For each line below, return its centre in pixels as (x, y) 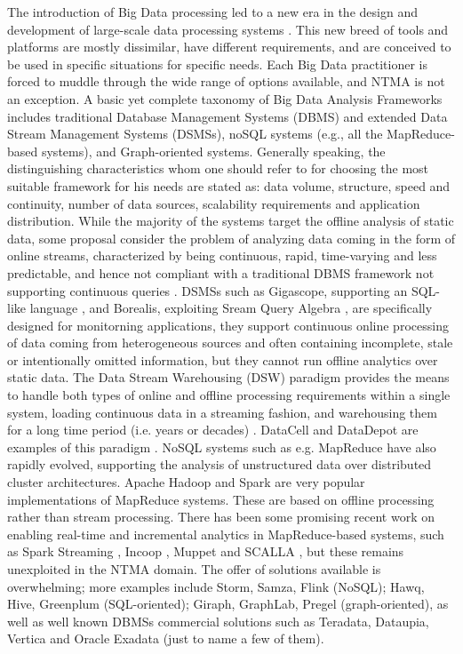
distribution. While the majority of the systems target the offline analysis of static (231, 221)
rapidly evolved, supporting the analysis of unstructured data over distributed (220, 464)
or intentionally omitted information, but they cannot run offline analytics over (223, 359)
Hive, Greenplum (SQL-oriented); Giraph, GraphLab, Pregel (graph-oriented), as (228, 604)
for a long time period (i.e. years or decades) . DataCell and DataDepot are (213, 430)
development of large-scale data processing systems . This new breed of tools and (228, 29)
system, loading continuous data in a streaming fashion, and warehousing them (222, 412)
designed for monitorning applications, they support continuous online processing (228, 325)
